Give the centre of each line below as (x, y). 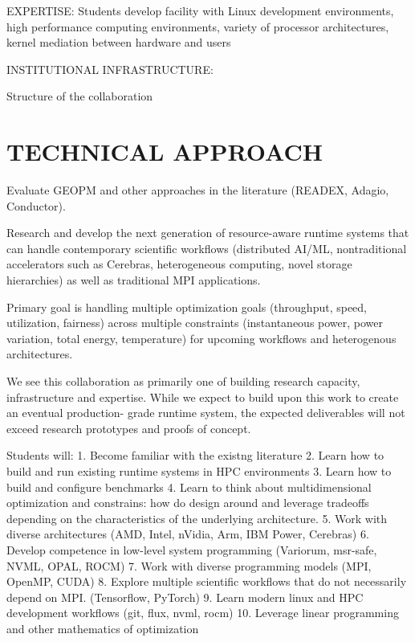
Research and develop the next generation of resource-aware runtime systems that (208, 233)
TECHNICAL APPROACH (165, 151)
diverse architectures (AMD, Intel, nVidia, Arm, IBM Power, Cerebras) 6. (188, 534)
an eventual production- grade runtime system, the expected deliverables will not (206, 413)
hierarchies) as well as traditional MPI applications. (134, 280)
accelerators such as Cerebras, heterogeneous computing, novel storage (179, 264)
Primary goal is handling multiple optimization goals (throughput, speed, (187, 307)
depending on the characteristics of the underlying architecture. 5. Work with (197, 518)
